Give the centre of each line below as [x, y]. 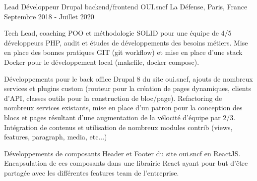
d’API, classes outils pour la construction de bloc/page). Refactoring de [113, 98]
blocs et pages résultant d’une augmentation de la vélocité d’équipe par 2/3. [120, 117]
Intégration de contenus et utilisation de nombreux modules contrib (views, [118, 127]
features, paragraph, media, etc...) [56, 137]
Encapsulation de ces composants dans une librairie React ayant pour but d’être [126, 163]
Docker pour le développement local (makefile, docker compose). [102, 62]
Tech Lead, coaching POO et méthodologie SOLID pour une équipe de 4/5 [118, 33]
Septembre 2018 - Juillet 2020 [49, 16]
